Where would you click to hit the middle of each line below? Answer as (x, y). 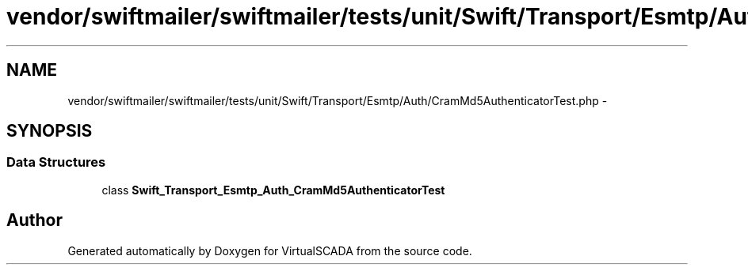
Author (34, 220)
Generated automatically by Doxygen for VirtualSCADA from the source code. (270, 250)
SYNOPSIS (50, 131)
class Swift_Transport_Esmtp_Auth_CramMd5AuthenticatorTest (273, 190)
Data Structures (56, 162)
